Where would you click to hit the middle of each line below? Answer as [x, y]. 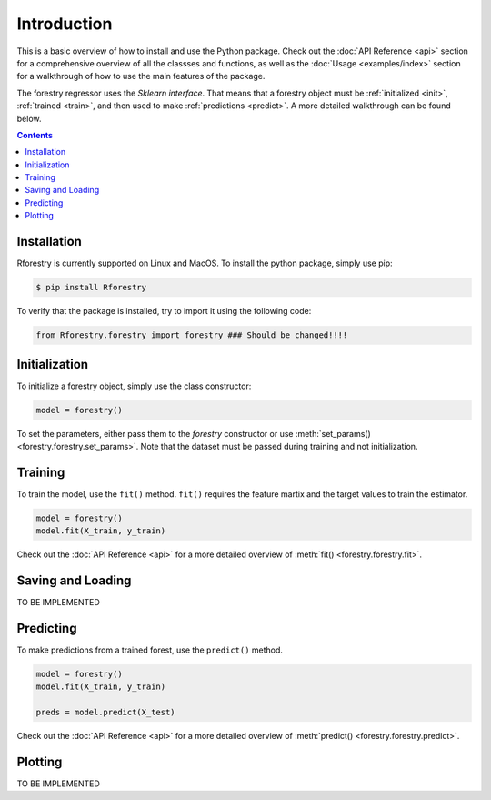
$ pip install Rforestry [91, 288]
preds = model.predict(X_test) [106, 713]
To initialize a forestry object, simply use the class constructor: [134, 386]
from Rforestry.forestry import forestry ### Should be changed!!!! [192, 335]
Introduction [65, 24]
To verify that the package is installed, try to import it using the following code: [164, 311]
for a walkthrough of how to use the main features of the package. [141, 76]
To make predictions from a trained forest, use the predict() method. [150, 650]
